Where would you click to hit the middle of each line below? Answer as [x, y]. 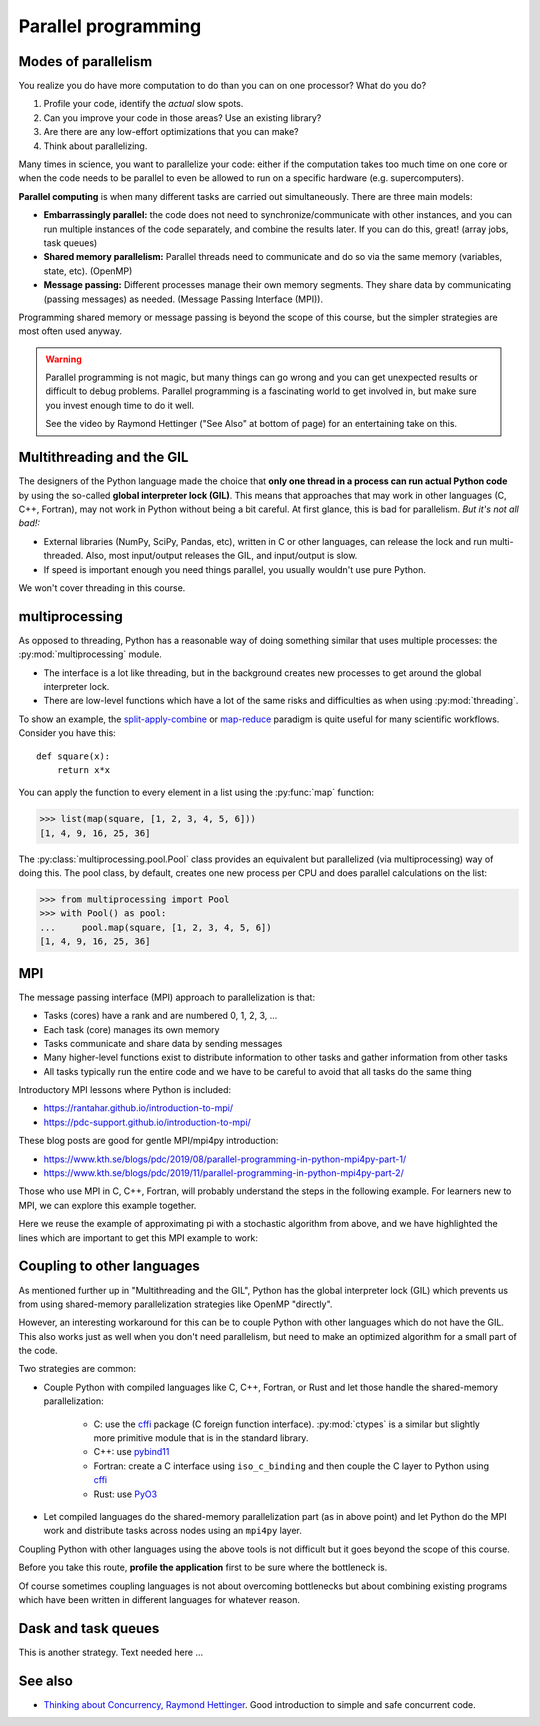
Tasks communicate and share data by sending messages [163, 1043]
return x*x [83, 769]
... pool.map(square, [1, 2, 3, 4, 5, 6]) [155, 927]
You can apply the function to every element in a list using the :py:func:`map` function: [196, 792]
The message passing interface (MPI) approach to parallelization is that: [166, 997]
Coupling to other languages [109, 1266]
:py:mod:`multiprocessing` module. [90, 654]
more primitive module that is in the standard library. [201, 1438]
